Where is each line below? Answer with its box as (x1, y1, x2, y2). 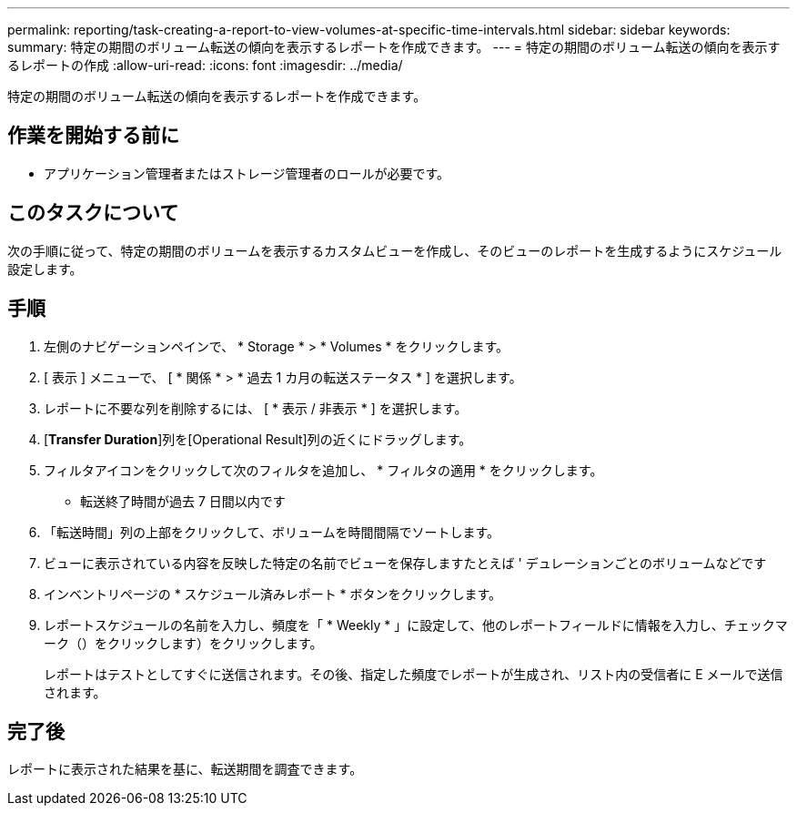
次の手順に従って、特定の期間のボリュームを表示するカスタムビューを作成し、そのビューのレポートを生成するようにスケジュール (7, 242, 782, 259)
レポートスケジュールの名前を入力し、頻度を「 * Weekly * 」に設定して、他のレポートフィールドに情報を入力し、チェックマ (44, 616, 788, 633)
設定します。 (7, 260, 83, 277)
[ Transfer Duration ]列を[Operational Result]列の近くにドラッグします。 (44, 431, 472, 447)
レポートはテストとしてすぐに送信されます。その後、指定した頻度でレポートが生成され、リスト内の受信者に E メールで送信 (44, 666, 783, 682)
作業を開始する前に (7, 124, 179, 147)
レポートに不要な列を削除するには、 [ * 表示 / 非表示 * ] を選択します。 (44, 400, 468, 416)
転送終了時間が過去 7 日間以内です (80, 493, 286, 509)
